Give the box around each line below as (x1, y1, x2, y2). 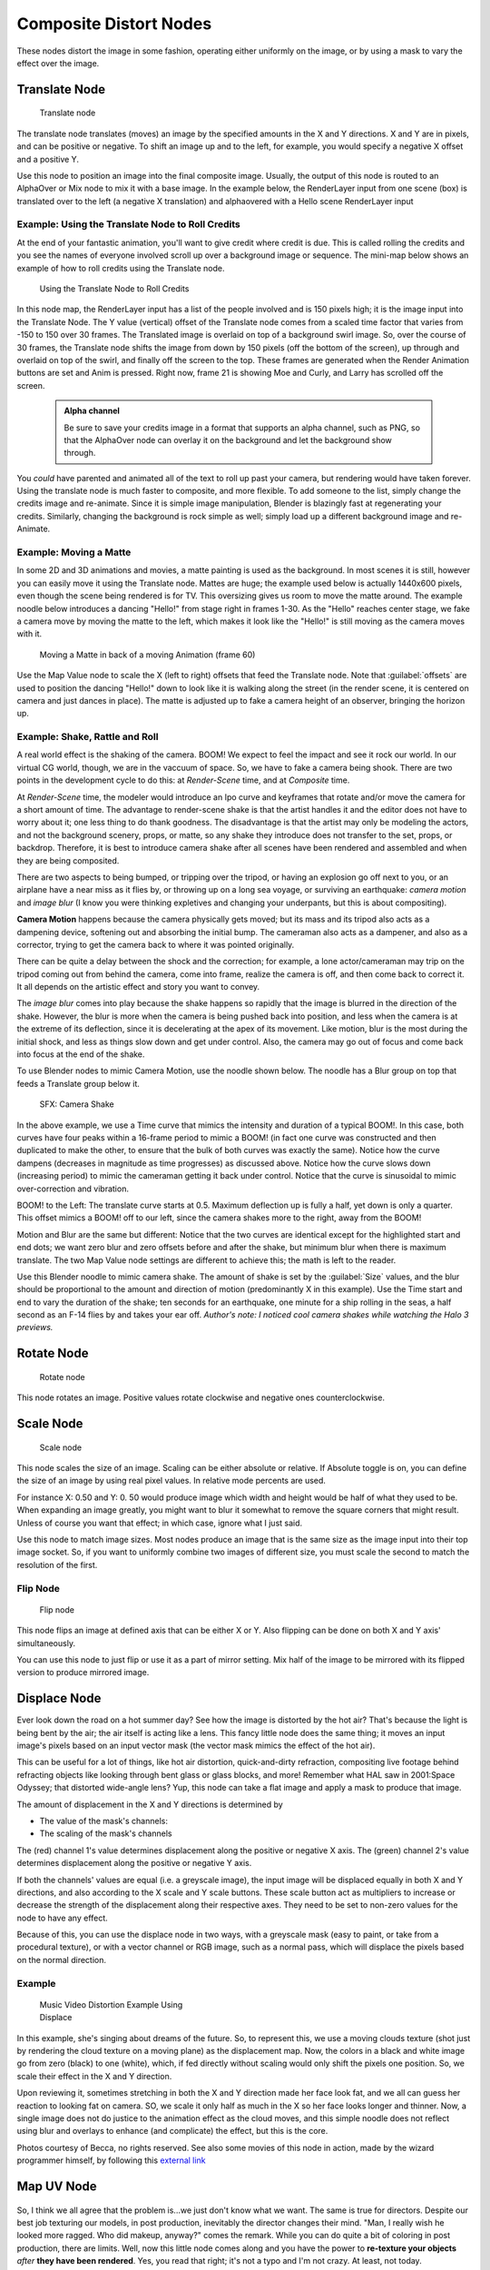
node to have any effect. (16, 1912, 108, 1923)
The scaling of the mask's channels (39, 1828, 172, 1839)
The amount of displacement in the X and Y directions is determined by (16, 1799, 283, 1810)
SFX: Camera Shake (39, 1099, 115, 1110)
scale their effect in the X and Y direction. (16, 2070, 172, 2081)
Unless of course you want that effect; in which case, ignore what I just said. (16, 1517, 303, 1528)
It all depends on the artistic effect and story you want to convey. (16, 982, 260, 992)
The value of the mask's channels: (39, 1815, 168, 1826)
